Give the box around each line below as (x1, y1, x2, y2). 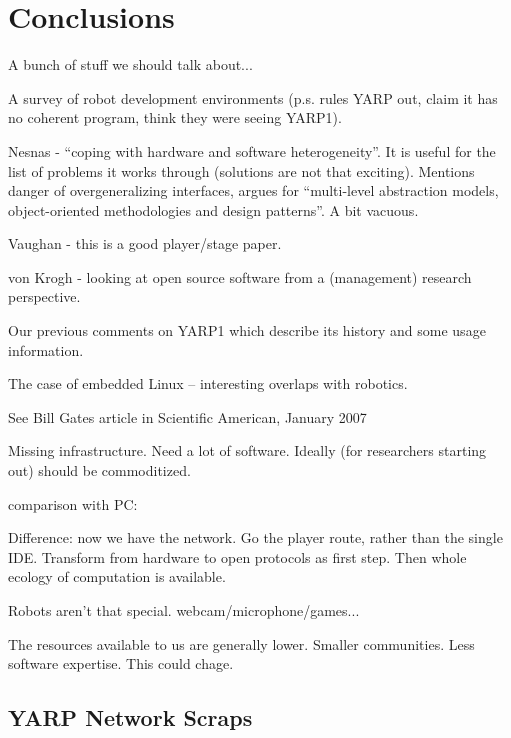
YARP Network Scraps (8, 702, 253, 733)
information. (8, 339, 84, 360)
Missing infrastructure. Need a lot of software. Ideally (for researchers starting (8, 440, 487, 461)
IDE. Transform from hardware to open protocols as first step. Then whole (8, 546, 467, 567)
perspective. (8, 286, 81, 307)
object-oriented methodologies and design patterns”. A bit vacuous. (8, 199, 419, 220)
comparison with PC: (8, 493, 138, 514)
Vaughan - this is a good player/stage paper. (8, 233, 282, 254)
